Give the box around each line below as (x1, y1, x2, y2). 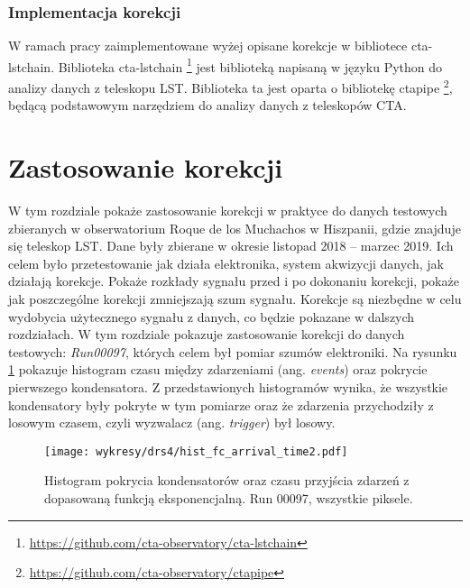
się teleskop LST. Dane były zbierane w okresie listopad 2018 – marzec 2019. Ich (8, 236, 454, 255)
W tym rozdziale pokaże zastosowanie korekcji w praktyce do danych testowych (8, 201, 447, 220)
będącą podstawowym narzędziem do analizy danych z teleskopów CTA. (8, 96, 407, 115)
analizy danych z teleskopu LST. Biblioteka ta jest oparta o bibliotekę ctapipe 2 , (8, 76, 453, 96)
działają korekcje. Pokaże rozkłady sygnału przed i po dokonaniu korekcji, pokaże (8, 271, 459, 290)
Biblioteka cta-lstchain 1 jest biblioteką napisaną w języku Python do (58, 54, 443, 76)
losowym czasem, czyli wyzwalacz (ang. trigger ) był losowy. (8, 413, 336, 432)
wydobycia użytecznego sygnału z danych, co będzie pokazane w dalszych (8, 307, 415, 326)
